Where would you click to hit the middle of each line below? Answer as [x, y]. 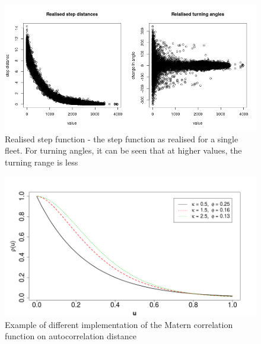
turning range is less [42, 162]
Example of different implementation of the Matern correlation [119, 324]
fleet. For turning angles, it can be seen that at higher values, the [123, 150]
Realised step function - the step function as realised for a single [122, 138]
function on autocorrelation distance [71, 336]
